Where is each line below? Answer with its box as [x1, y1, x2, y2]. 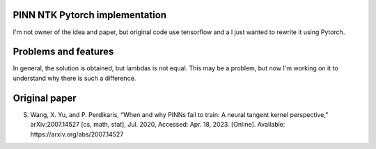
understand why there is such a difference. [13, 74, 136, 82]
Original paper [13, 92, 77, 104]
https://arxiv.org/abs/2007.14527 [30, 130, 124, 139]
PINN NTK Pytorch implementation [13, 9, 167, 21]
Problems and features [13, 46, 114, 58]
